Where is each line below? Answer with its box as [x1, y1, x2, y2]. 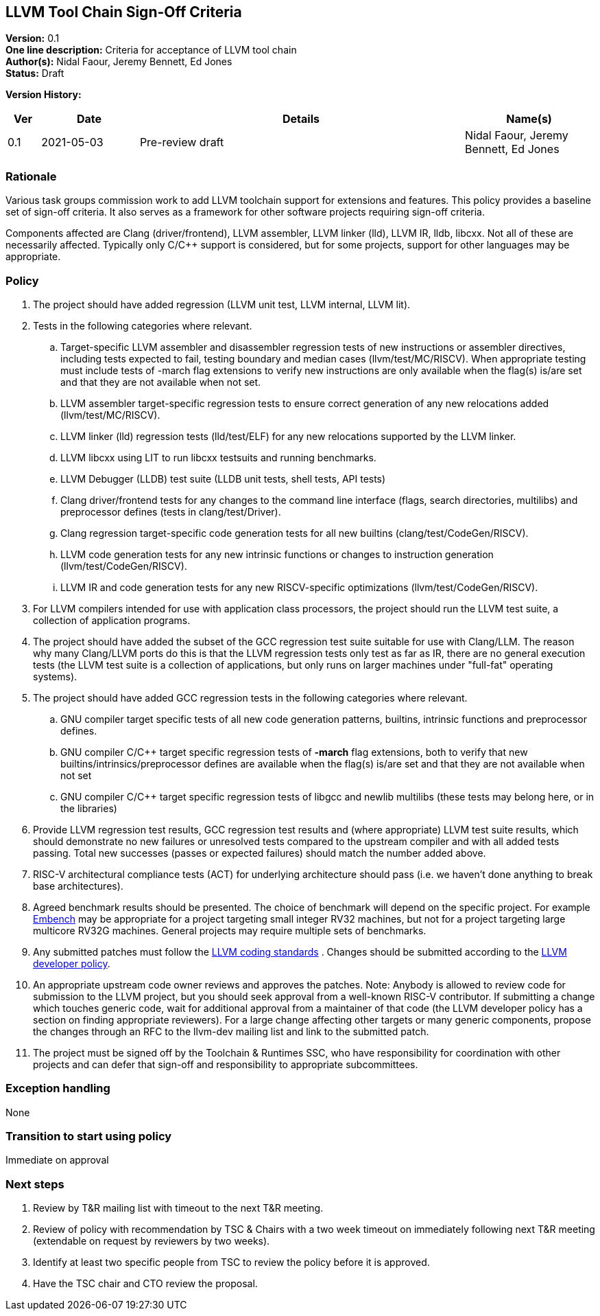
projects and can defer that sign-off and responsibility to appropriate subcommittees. [33, 1058, 418, 1070]
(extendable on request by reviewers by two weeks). [33, 1235, 270, 1247]
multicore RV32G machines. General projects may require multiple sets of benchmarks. [33, 924, 427, 936]
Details [283, 112, 320, 126]
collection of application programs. [33, 614, 191, 626]
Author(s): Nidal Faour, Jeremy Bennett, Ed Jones [5, 56, 232, 68]
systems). [33, 670, 77, 682]
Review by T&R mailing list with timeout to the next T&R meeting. [33, 1202, 324, 1214]
